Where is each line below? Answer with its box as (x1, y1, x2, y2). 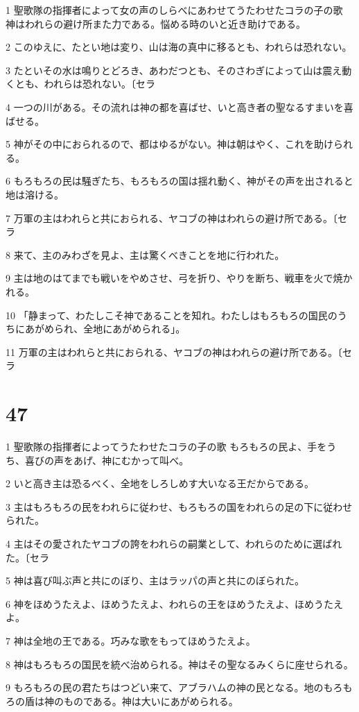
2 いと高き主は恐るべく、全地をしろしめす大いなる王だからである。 (6, 476, 315, 491)
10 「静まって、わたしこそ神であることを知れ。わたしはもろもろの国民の (6, 307, 338, 322)
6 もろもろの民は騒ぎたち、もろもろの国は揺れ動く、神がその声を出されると (6, 173, 353, 188)
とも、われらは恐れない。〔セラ (15, 76, 155, 91)
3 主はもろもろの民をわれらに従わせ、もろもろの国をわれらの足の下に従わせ (6, 499, 353, 514)
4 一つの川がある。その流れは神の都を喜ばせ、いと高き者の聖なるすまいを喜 (6, 99, 353, 114)
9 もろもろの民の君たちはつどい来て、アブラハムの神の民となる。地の (6, 680, 324, 695)
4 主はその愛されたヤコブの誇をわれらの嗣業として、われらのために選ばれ (6, 536, 342, 550)
